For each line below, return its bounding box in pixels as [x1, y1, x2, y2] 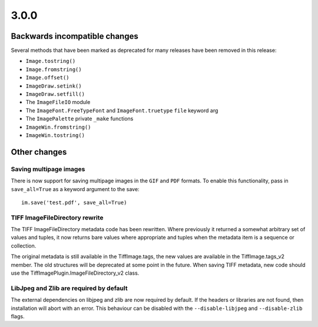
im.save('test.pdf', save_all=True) [21, 199, 127, 206]
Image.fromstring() [25, 66, 82, 73]
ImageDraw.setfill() [25, 91, 85, 98]
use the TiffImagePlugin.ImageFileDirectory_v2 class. [11, 269, 140, 276]
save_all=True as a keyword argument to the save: [11, 185, 140, 192]
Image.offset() [25, 74, 70, 81]
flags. [11, 312, 25, 320]
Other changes [11, 147, 67, 157]
